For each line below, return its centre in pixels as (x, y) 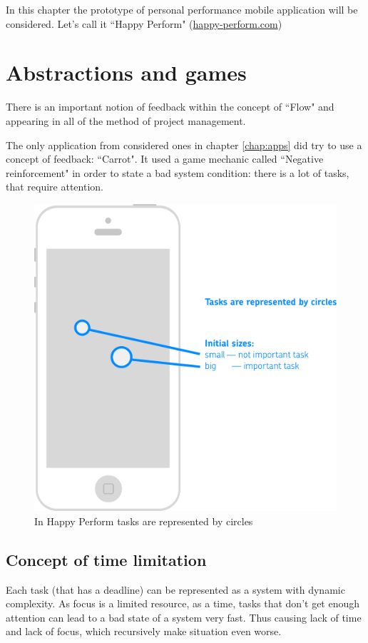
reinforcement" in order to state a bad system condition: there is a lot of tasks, (178, 172)
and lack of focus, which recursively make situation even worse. (144, 631)
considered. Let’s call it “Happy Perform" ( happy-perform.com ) (144, 23)
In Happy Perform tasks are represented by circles (144, 521)
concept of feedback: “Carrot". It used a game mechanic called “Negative (165, 159)
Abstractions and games (126, 72)
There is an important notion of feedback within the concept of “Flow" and (170, 107)
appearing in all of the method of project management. (126, 120)
